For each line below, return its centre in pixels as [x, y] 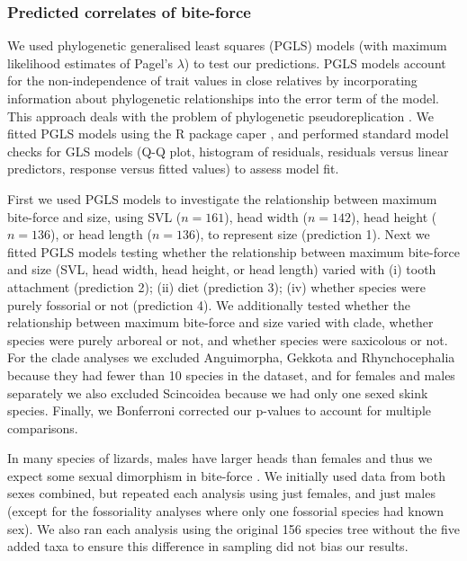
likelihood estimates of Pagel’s [90, 62]
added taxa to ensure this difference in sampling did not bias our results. [208, 546]
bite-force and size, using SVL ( [94, 216]
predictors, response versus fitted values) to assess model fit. [173, 169]
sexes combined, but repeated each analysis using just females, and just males [221, 493]
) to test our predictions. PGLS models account [315, 62]
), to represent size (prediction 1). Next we [312, 234]
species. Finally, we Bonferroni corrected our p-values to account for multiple [220, 410]
